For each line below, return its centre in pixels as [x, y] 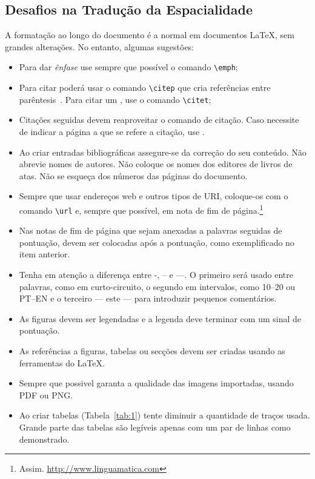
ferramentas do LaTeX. [62, 362]
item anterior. [45, 254]
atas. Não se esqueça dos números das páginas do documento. [133, 175]
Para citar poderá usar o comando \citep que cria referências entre [145, 88]
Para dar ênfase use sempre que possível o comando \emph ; [128, 67]
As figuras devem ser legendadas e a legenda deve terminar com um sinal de [160, 318]
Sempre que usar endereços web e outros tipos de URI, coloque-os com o [154, 196]
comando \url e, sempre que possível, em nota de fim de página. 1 [141, 209]
